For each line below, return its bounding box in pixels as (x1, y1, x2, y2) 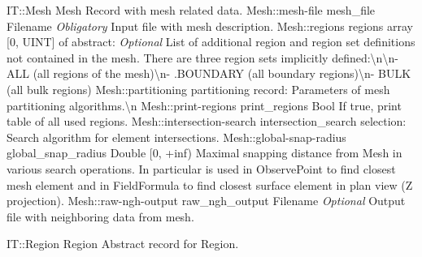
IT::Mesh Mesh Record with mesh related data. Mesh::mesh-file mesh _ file (7, 2, 376, 18)
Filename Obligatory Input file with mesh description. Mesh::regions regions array (7, 17, 413, 34)
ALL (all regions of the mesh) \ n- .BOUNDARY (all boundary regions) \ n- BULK (7, 65, 411, 82)
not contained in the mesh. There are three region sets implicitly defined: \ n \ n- (7, 49, 398, 66)
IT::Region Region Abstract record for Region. (7, 235, 239, 252)
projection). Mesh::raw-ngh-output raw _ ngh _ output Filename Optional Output (7, 192, 406, 209)
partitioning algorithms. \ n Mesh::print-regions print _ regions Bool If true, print (7, 96, 402, 114)
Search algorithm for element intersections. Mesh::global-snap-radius (7, 128, 346, 145)
